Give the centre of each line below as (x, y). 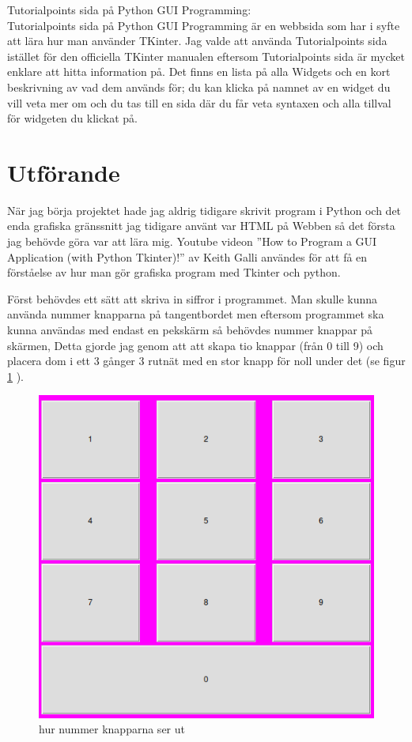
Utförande (64, 172)
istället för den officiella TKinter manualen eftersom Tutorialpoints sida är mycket (206, 56)
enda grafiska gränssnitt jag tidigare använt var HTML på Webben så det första (201, 226)
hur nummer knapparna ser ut (112, 729)
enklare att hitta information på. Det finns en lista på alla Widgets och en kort (199, 72)
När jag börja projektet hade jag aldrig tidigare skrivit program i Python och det (204, 210)
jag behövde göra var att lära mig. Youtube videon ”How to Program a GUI (192, 241)
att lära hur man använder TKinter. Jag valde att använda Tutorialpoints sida (197, 41)
